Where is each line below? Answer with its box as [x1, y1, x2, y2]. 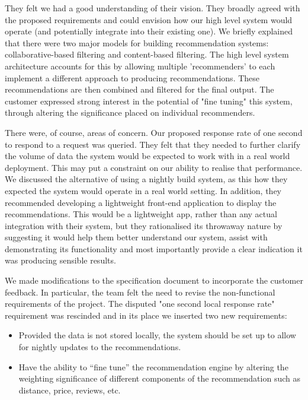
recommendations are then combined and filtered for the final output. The [5, 83, 274, 96]
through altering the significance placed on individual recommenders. [5, 106, 255, 119]
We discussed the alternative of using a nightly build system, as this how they [5, 173, 288, 185]
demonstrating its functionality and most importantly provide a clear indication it [5, 242, 303, 255]
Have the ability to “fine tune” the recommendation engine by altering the [18, 360, 288, 373]
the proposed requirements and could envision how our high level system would [5, 13, 293, 26]
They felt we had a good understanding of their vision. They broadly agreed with [5, 2, 300, 14]
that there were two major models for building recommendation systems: [5, 36, 269, 49]
